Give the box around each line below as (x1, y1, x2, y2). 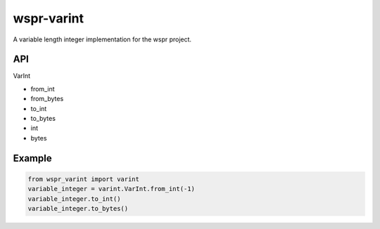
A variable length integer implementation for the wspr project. (13, 35, 192, 44)
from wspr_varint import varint (27, 175, 140, 183)
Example (13, 152, 52, 164)
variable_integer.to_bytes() (27, 204, 129, 212)
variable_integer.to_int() (27, 195, 121, 203)
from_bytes (30, 95, 64, 103)
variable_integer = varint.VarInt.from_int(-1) (27, 185, 195, 193)
